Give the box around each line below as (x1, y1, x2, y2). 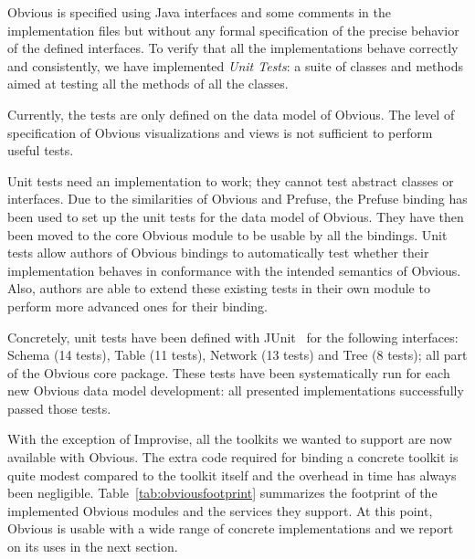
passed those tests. (7, 398, 111, 417)
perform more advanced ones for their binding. (7, 296, 268, 315)
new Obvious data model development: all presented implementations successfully (7, 381, 464, 400)
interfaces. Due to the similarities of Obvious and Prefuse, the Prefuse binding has (7, 189, 468, 208)
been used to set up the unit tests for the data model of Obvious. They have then (7, 206, 464, 226)
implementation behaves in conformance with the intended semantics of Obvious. (7, 260, 461, 279)
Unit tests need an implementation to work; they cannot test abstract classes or (7, 171, 454, 190)
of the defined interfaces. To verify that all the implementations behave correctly (7, 38, 459, 58)
